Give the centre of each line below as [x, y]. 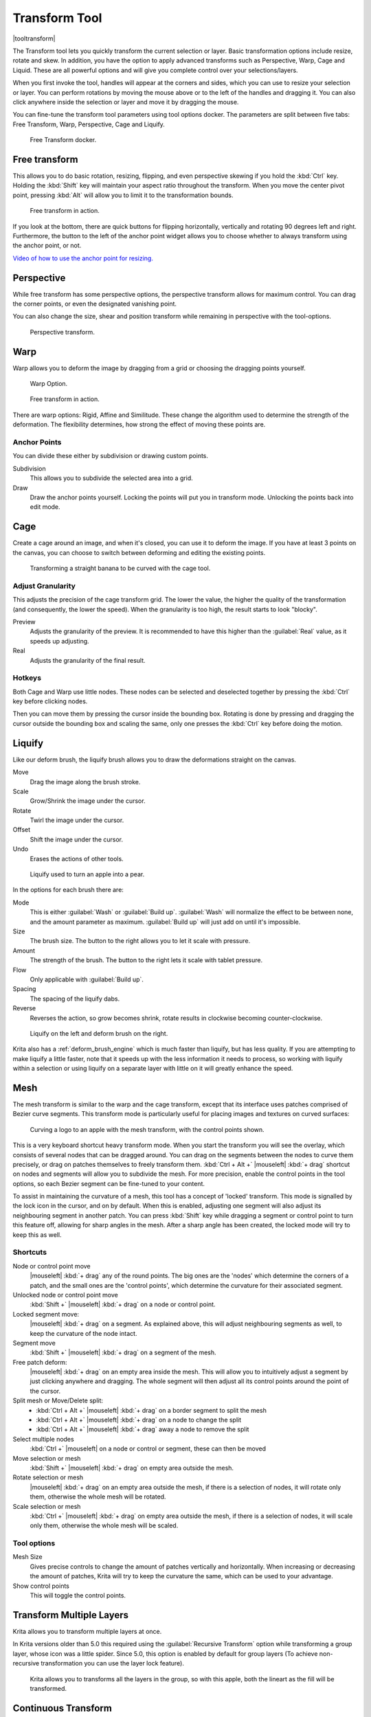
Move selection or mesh [47, 1458]
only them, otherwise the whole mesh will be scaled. [104, 1525]
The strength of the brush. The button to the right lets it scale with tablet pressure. [146, 960]
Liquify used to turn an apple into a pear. [87, 874]
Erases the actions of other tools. [77, 858]
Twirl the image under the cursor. [77, 820]
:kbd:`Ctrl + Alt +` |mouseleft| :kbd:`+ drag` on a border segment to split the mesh [151, 1410]
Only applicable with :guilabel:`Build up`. [87, 979]
